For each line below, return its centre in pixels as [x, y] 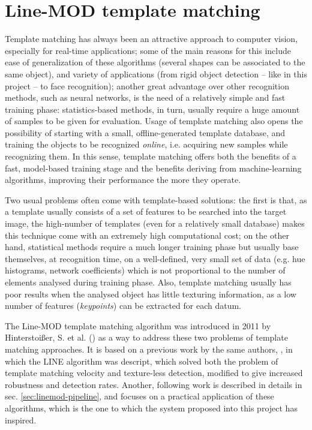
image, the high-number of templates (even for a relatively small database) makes [155, 223]
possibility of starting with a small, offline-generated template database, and [145, 132]
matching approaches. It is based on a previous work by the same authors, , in [149, 349]
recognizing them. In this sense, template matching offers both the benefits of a [151, 156]
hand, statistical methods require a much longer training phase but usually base [152, 247]
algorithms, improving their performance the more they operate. [123, 180]
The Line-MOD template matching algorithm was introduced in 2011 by [138, 325]
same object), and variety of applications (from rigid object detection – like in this [156, 73]
